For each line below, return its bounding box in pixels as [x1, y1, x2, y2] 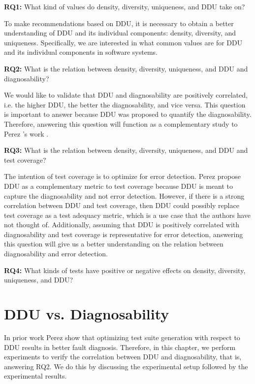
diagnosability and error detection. [4, 248, 108, 259]
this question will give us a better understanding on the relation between [4, 239, 223, 249]
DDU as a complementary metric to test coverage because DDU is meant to [4, 180, 233, 191]
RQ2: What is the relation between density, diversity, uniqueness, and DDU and [4, 63, 248, 73]
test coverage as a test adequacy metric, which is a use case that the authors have [4, 209, 251, 220]
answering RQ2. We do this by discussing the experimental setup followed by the [4, 361, 248, 371]
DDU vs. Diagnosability [4, 304, 169, 324]
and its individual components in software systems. [4, 47, 158, 57]
